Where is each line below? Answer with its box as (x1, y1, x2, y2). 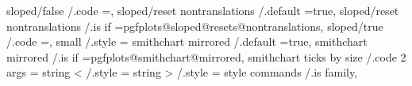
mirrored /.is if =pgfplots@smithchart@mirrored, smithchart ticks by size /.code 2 (6, 48, 406, 65)
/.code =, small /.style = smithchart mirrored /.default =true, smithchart (6, 33, 368, 50)
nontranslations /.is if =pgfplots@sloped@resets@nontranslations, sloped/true (6, 17, 383, 34)
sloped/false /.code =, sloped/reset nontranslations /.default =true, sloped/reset (6, 2, 399, 18)
